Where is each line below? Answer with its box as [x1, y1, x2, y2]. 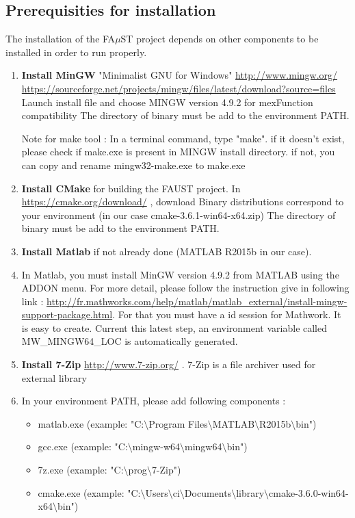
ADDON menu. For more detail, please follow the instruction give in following [21, 281, 350, 295]
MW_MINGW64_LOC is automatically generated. [21, 334, 238, 348]
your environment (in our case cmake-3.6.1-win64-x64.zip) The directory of [21, 207, 336, 222]
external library [21, 370, 87, 385]
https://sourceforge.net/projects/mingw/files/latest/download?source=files [21, 81, 336, 95]
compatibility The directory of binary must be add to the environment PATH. [21, 108, 350, 122]
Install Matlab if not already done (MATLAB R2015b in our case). [21, 244, 312, 258]
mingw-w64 [132, 439, 181, 454]
